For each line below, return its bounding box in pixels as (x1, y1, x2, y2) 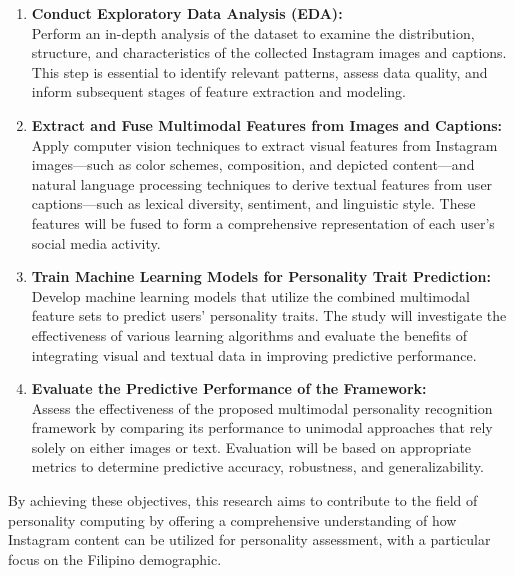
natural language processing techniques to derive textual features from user (31, 173, 493, 194)
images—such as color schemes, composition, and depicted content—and (31, 154, 475, 175)
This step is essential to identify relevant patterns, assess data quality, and (31, 61, 488, 82)
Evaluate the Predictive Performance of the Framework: (31, 378, 427, 399)
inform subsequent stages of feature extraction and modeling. (31, 81, 406, 102)
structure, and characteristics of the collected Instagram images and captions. (31, 42, 507, 63)
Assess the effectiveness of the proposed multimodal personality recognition (31, 397, 493, 418)
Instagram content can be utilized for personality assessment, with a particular (8, 529, 491, 550)
